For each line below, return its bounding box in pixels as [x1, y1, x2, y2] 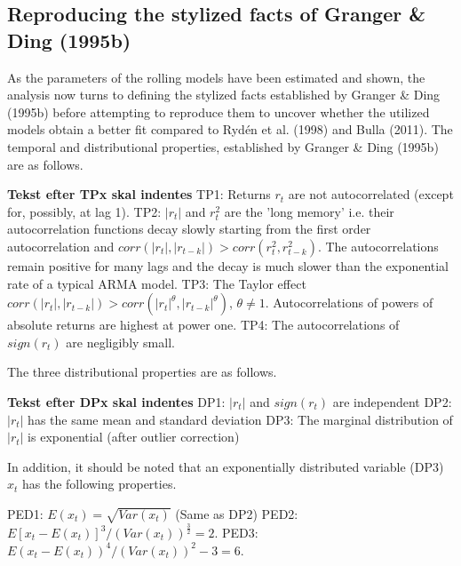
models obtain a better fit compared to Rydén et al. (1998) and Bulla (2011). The [7, 120, 453, 139]
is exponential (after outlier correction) [28, 427, 240, 446]
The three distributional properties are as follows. [7, 363, 277, 381]
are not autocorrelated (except [288, 185, 454, 203]
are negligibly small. [66, 332, 175, 351]
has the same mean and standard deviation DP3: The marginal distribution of [28, 410, 453, 428]
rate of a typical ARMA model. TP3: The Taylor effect [7, 274, 306, 292]
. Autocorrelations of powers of [265, 293, 433, 312]
